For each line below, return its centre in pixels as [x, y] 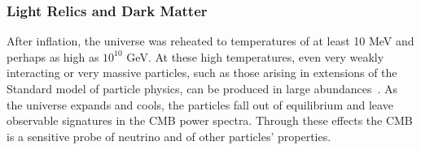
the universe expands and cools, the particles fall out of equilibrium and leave [200, 104]
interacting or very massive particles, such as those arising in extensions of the [202, 73]
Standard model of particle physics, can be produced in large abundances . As [202, 88]
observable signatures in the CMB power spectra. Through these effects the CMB [210, 120]
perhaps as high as [53, 56]
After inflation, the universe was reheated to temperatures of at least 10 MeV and [210, 41]
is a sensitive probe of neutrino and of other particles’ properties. [169, 136]
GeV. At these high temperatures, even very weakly [255, 56]
